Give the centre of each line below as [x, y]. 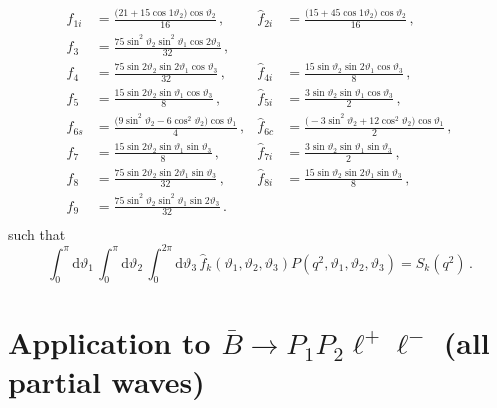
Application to [109, 341]
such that [37, 233]
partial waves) [106, 380]
